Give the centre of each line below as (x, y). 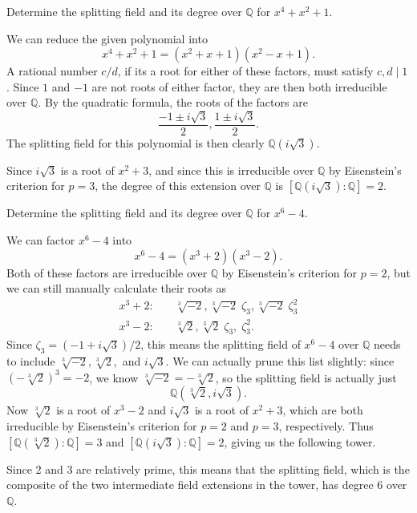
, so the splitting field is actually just (306, 377)
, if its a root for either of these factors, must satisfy (245, 71)
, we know (114, 377)
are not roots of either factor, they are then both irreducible (239, 86)
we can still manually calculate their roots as (117, 288)
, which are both (323, 410)
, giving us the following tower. (300, 441)
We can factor (41, 240)
